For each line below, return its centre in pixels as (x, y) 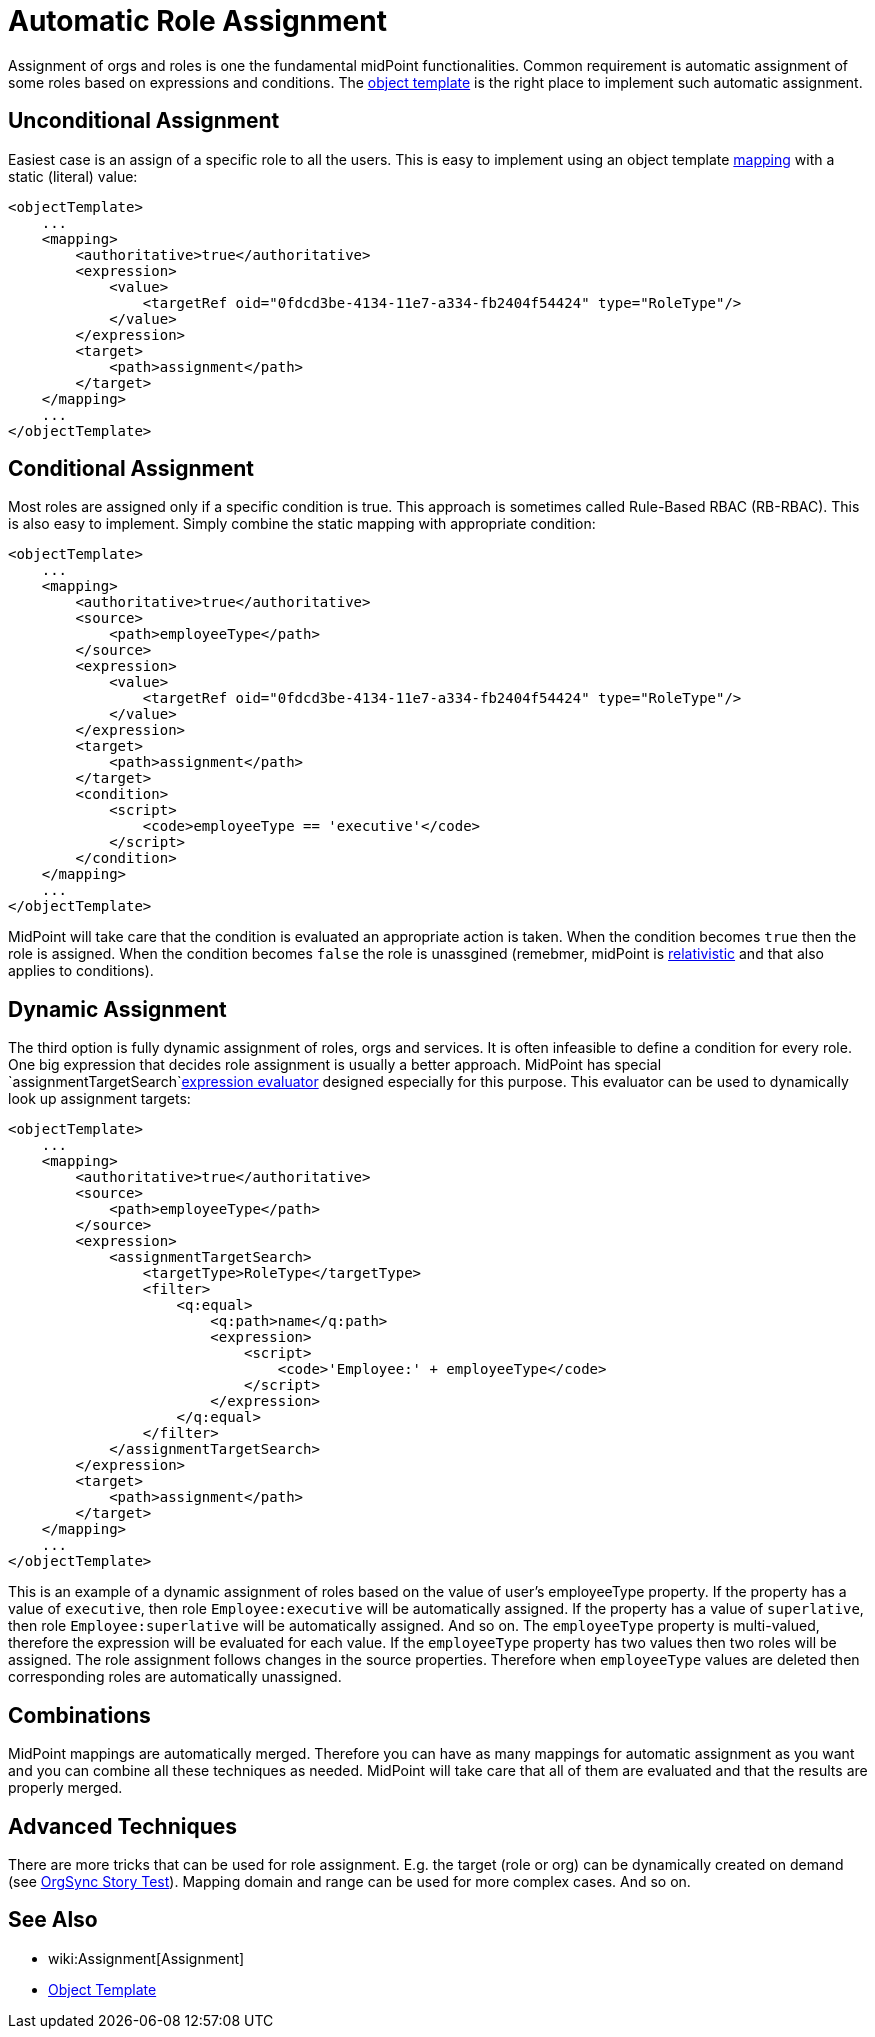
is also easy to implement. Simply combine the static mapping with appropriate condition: (302, 524)
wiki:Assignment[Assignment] (146, 1958)
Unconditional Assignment (144, 121)
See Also (53, 1920)
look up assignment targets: (99, 1099)
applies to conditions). (81, 971)
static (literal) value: (73, 176)
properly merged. (65, 1788)
